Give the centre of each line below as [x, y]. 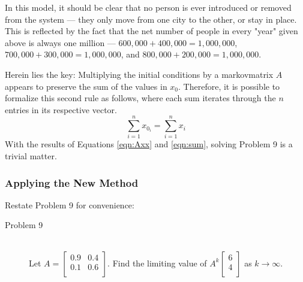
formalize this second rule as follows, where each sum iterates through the [140, 98]
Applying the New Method [72, 182]
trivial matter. [31, 156]
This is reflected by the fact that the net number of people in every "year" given [151, 31]
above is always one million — [60, 42]
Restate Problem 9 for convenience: [70, 204]
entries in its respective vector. [61, 109]
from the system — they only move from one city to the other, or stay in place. [151, 19]
